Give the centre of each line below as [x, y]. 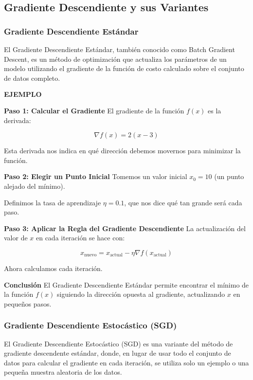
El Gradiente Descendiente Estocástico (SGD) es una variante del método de [118, 343]
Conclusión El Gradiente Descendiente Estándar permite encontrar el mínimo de [126, 284]
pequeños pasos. [28, 303]
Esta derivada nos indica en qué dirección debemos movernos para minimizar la [122, 151]
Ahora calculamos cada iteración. [53, 268]
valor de [16, 238]
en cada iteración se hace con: [80, 238]
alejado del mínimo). [35, 186]
